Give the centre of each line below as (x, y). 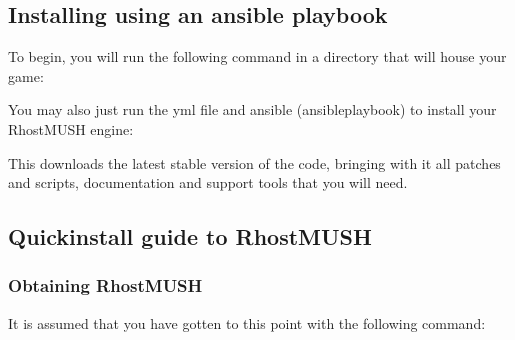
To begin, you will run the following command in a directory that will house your (257, 56)
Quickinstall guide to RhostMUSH (190, 236)
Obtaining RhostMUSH (105, 285)
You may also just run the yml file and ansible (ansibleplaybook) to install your (252, 109)
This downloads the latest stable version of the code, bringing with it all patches (254, 162)
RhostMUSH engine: (71, 128)
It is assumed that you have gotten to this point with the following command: (247, 322)
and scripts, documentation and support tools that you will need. (208, 182)
